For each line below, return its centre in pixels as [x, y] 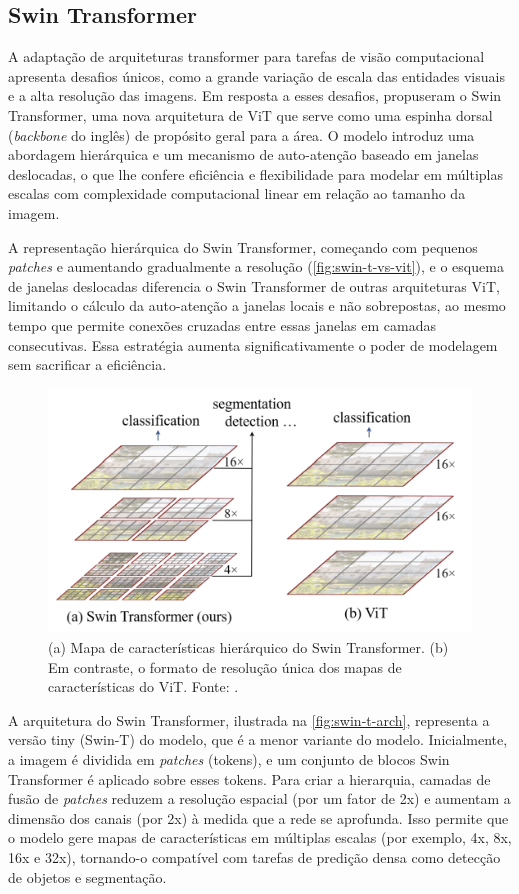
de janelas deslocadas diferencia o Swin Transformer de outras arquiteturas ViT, [254, 285]
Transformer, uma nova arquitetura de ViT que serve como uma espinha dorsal [250, 114]
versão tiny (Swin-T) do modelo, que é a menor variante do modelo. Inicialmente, [258, 739]
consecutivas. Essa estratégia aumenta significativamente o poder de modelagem [253, 344]
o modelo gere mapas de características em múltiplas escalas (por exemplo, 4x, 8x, [260, 837]
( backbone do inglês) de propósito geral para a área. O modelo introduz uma [241, 134]
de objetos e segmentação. [87, 876]
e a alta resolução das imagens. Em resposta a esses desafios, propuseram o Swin [255, 95]
